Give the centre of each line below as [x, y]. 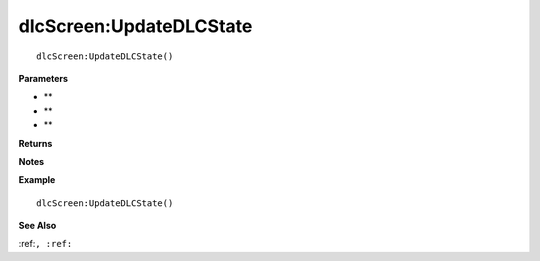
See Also [37, 226]
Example [37, 180]
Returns [35, 143]
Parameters [43, 78]
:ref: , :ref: [45, 244]
